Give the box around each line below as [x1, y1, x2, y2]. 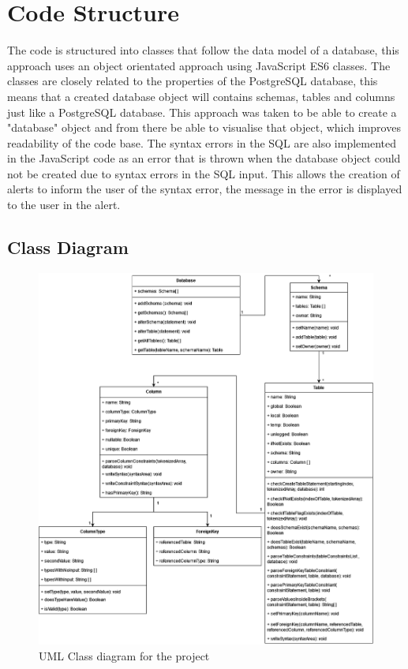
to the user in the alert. [7, 196, 121, 213]
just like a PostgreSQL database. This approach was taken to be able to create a [7, 103, 397, 120]
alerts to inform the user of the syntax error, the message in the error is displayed [7, 181, 402, 197]
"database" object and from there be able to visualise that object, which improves [7, 119, 401, 136]
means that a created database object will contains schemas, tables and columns [7, 88, 395, 104]
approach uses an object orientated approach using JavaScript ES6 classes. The [7, 57, 391, 73]
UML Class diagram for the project [39, 647, 210, 663]
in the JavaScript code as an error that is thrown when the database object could [7, 150, 401, 166]
